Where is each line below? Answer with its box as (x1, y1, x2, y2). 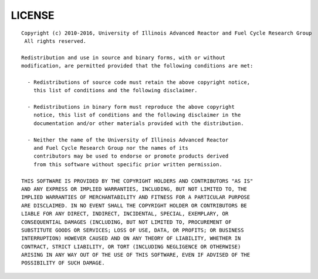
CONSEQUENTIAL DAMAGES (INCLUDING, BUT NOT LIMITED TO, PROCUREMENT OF (21, 219, 232, 226)
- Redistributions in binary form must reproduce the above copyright (27, 103, 235, 110)
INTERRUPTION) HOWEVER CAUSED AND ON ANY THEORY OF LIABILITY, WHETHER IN (21, 235, 241, 242)
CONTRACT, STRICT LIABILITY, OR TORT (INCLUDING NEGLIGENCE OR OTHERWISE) (21, 243, 241, 250)
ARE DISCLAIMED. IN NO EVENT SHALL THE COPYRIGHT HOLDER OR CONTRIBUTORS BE (21, 202, 248, 209)
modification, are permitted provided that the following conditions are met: (21, 62, 253, 69)
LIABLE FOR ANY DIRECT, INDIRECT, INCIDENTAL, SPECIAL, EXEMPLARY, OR (21, 210, 229, 217)
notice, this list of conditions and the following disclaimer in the (33, 112, 241, 119)
